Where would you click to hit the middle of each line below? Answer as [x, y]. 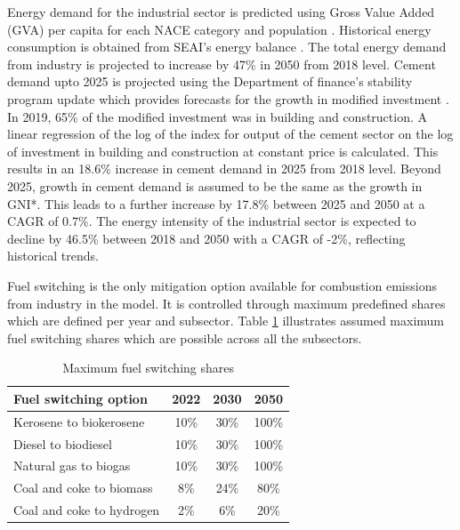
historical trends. [53, 256]
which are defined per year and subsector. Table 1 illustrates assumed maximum [226, 321]
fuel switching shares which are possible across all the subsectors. [185, 337]
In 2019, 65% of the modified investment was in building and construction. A [218, 116]
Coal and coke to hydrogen [87, 510]
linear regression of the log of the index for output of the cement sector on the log [230, 134]
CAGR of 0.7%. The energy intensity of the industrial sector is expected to [212, 221]
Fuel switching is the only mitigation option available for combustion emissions [222, 285]
